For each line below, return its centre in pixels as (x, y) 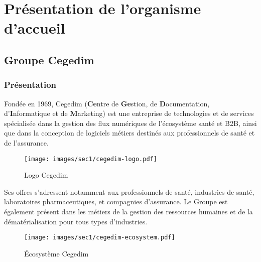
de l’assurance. (26, 142)
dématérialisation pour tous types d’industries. (76, 221)
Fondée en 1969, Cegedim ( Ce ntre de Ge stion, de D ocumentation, (107, 103)
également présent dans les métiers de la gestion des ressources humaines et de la (128, 211)
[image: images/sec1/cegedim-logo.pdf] (91, 159)
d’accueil (35, 28)
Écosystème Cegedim (56, 253)
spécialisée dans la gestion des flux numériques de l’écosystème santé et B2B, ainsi (130, 123)
